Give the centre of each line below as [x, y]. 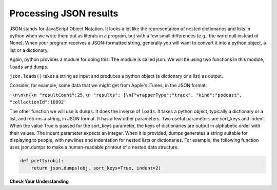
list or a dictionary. [29, 50]
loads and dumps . [29, 67]
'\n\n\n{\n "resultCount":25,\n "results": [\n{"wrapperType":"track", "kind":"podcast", [126, 95]
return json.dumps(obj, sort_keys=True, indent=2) [96, 168]
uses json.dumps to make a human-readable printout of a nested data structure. [94, 147]
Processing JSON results [64, 13]
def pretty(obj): [42, 161]
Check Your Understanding [39, 181]
